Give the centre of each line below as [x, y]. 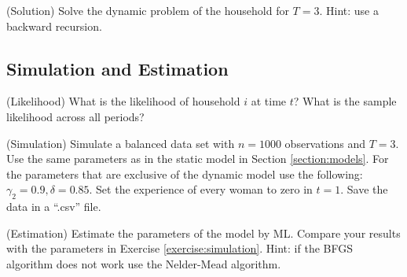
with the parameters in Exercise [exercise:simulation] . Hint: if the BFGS [180, 248]
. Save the [364, 189]
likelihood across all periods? [75, 116]
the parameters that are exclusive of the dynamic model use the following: [185, 174]
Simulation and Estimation [117, 68]
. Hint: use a [349, 10]
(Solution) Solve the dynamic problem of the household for [148, 10]
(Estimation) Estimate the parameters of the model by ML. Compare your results [203, 233]
